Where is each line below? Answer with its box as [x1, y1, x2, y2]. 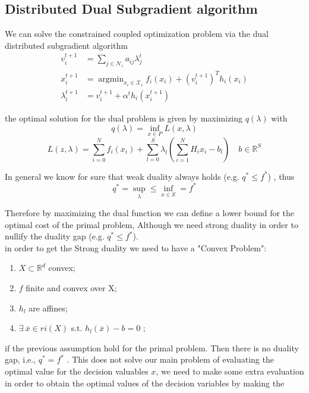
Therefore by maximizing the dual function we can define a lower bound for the [5, 207, 295, 219]
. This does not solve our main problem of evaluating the [67, 353, 274, 366]
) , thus [267, 170, 295, 182]
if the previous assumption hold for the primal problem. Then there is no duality [5, 341, 299, 354]
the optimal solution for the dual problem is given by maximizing [5, 111, 243, 124]
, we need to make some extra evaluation [156, 365, 304, 378]
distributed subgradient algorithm [5, 39, 128, 51]
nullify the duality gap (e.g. [5, 230, 105, 242]
